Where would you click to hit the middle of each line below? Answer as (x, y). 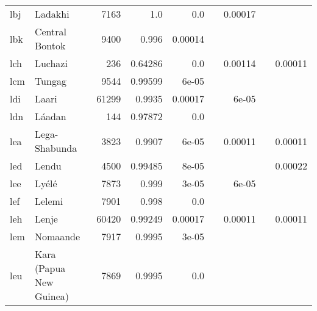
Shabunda (56, 148)
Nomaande (57, 236)
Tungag (50, 81)
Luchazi (51, 63)
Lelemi (49, 201)
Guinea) (52, 296)
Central (50, 31)
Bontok (50, 45)
